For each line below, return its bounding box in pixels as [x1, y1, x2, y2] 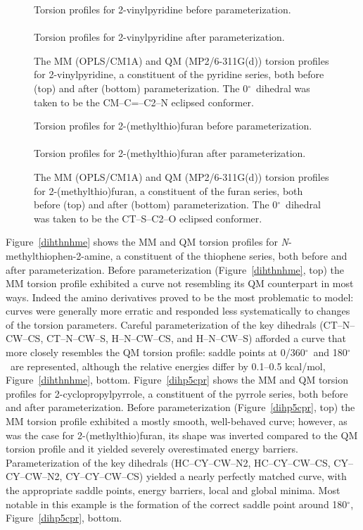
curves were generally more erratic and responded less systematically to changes [6, 303, 350, 318]
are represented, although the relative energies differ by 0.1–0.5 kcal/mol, [10, 358, 326, 373]
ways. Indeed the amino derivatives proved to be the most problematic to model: [6, 289, 354, 304]
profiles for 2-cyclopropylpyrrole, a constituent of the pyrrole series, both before [6, 386, 348, 400]
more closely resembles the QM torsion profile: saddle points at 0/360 [6, 345, 305, 360]
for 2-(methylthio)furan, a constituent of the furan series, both [34, 183, 303, 198]
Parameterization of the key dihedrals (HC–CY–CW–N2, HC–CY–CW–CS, [6, 455, 331, 469]
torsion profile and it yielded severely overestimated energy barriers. [6, 441, 298, 456]
